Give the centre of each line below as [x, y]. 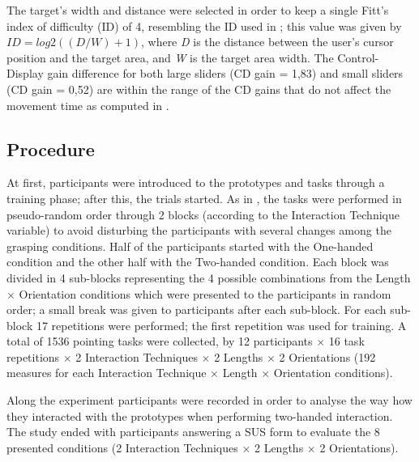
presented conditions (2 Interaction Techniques [122, 447]
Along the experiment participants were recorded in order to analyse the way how [209, 400]
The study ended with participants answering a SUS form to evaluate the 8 [193, 432]
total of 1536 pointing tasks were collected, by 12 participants [160, 341]
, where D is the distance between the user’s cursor [267, 42]
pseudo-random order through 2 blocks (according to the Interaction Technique [203, 214]
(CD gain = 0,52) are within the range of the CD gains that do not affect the [199, 89]
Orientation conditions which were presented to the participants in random [205, 293]
